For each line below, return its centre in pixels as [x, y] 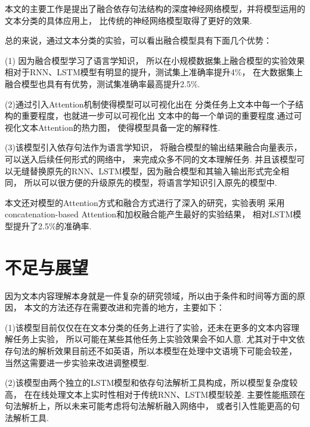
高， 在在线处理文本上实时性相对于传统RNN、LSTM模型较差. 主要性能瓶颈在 [155, 394]
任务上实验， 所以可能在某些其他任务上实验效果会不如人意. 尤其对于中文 [155, 339]
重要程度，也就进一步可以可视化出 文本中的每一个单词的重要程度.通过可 [162, 116]
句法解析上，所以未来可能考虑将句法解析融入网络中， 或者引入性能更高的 [148, 406]
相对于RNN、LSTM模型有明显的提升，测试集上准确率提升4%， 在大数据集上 [154, 72]
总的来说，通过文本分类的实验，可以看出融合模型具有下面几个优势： [138, 40]
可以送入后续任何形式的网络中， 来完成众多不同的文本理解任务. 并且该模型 [151, 159]
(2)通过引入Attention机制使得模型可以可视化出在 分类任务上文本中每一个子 [150, 104]
